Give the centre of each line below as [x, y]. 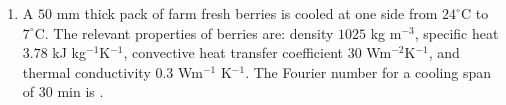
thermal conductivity [86, 71]
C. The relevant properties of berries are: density [184, 32]
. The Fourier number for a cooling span [368, 71]
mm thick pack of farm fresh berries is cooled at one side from [247, 13]
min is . [80, 91]
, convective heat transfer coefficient [233, 52]
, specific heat [456, 32]
